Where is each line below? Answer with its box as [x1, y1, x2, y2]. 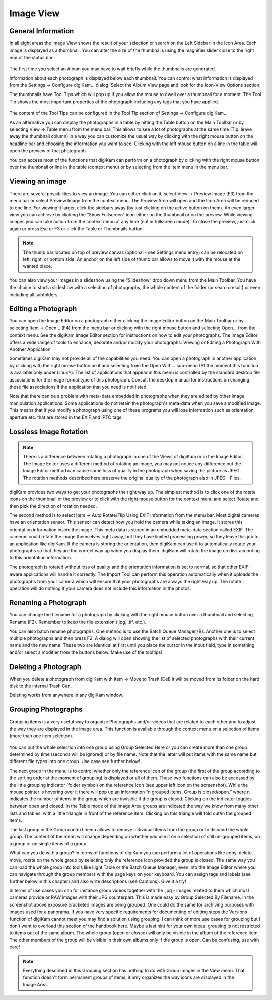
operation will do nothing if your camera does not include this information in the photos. [9, 585, 191, 591]
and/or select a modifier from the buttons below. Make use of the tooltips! [9, 649, 162, 655]
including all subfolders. [9, 291, 59, 298]
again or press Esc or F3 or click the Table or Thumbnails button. [9, 225, 144, 232]
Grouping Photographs [9, 705, 83, 714]
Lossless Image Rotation [9, 427, 88, 436]
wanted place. [23, 263, 52, 269]
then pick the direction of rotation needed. [9, 503, 97, 509]
